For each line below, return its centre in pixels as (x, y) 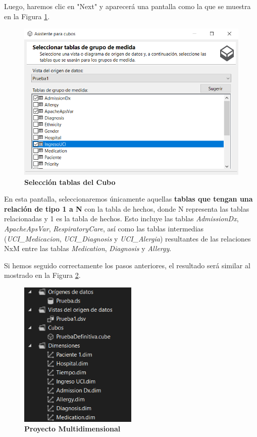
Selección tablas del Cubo (70, 182)
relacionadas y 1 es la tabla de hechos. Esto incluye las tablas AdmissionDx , (121, 218)
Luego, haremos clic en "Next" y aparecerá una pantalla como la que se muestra (127, 6)
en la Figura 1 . (27, 16)
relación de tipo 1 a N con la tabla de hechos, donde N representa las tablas (127, 208)
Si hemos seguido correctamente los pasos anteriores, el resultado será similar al (127, 265)
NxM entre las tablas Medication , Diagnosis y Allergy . (88, 248)
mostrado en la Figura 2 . (42, 275)
